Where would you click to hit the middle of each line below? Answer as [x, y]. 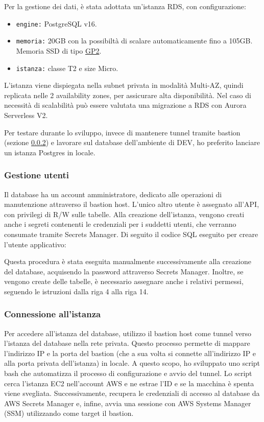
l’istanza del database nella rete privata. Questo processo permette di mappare [127, 343]
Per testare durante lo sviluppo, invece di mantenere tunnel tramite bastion [122, 132]
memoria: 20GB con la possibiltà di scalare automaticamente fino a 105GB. [134, 41]
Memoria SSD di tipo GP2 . [59, 50]
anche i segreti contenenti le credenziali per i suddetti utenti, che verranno [120, 224]
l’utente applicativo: [35, 244]
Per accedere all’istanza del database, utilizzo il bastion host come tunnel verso [128, 333]
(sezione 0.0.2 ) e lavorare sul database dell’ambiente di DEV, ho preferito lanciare [132, 142]
